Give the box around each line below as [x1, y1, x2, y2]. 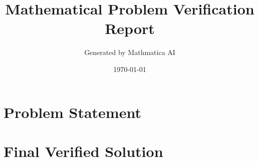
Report [105, 18, 155, 38]
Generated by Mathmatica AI [84, 47, 175, 57]
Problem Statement [4, 101, 141, 122]
